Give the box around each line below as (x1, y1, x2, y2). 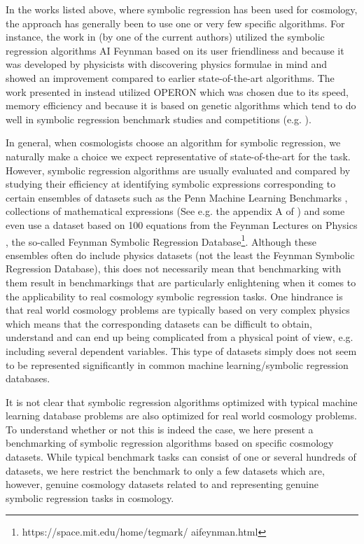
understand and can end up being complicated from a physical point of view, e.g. (6, 330, 353, 344)
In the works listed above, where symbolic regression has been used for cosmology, (6, 2, 358, 16)
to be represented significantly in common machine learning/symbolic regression (6, 357, 349, 372)
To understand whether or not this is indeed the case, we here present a (6, 421, 314, 436)
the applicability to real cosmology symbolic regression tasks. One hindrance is (6, 288, 343, 303)
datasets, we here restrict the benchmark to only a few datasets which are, (6, 463, 325, 477)
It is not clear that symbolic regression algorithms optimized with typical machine (6, 394, 358, 409)
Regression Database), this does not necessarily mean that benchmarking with (6, 261, 342, 276)
